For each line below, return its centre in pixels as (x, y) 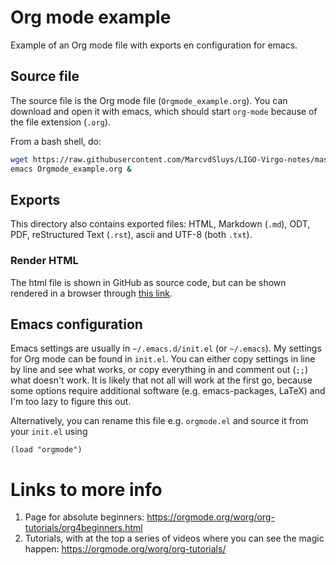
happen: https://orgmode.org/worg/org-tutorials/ (125, 549)
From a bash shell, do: (56, 141)
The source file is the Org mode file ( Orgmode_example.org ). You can (149, 100)
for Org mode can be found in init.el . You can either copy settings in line (163, 359)
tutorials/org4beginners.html (83, 528)
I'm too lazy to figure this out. (71, 402)
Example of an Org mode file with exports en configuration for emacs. (154, 45)
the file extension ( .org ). (60, 122)
